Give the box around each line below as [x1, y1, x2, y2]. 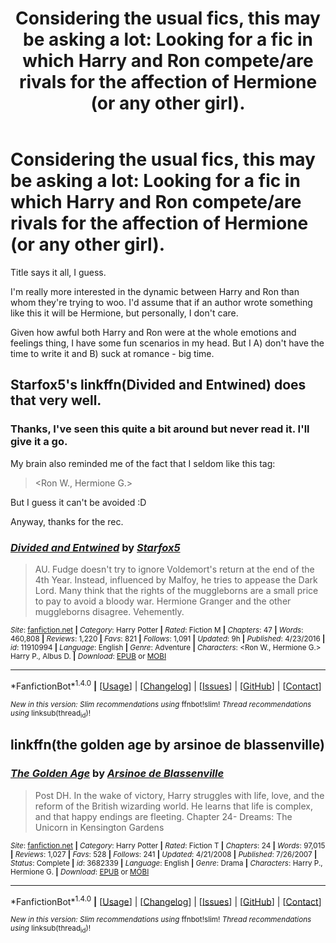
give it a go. [10, 435, 68, 449]
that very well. [10, 392, 102, 409]
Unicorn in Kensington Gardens [34, 821, 165, 833]
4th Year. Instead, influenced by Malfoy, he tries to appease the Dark [34, 573, 318, 586]
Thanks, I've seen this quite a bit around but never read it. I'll [10, 422, 310, 436]
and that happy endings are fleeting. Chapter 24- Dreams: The [34, 810, 293, 822]
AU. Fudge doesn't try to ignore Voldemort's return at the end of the [34, 563, 315, 575]
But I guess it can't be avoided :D [10, 496, 147, 508]
